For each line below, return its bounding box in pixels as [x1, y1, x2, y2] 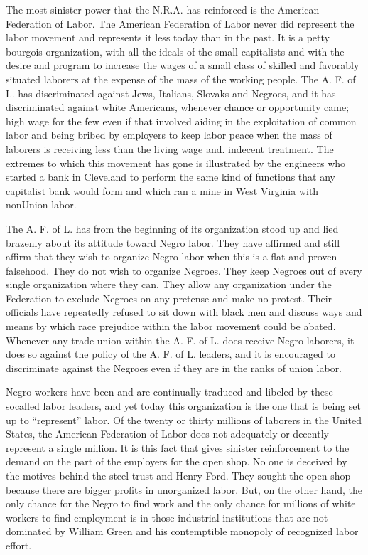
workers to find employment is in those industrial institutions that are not [6, 509, 328, 524]
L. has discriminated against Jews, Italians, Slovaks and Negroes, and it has [6, 85, 336, 100]
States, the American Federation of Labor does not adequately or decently [6, 426, 329, 441]
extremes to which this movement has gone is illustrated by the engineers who [6, 155, 346, 170]
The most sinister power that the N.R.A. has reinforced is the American [6, 2, 320, 16]
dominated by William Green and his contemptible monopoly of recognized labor [6, 524, 359, 539]
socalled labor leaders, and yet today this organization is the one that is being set [6, 398, 361, 413]
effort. [6, 537, 32, 552]
